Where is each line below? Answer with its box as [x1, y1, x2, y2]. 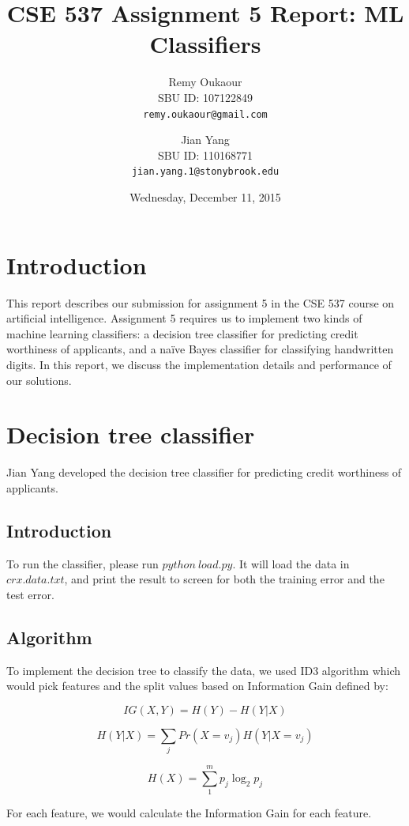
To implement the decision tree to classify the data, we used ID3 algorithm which [6, 662, 401, 678]
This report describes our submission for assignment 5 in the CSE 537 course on [6, 294, 395, 311]
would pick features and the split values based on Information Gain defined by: [6, 677, 388, 694]
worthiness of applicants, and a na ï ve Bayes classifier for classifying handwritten [6, 341, 394, 357]
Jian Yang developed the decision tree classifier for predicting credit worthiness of [6, 464, 402, 481]
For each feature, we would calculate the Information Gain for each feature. [6, 805, 372, 821]
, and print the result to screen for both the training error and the [64, 571, 385, 587]
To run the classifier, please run [6, 555, 159, 571]
